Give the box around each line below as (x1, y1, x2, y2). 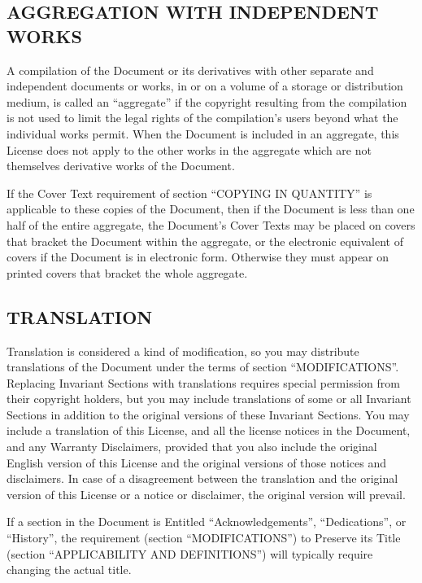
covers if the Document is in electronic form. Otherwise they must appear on (7, 248, 389, 265)
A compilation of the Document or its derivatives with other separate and (7, 61, 374, 78)
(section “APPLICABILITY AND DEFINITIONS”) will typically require (7, 545, 373, 562)
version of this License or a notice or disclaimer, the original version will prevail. (7, 485, 406, 502)
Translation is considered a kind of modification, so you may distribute (7, 342, 359, 359)
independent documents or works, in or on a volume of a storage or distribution (7, 77, 403, 94)
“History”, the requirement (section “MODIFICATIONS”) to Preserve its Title (7, 529, 401, 546)
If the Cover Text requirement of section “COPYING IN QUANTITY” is (7, 184, 372, 201)
